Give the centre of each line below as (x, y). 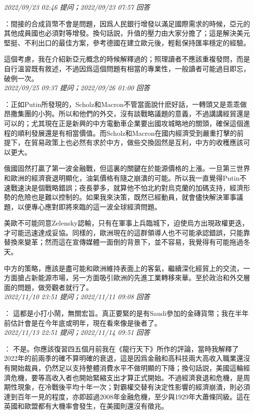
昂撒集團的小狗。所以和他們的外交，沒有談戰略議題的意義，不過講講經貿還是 (127, 114)
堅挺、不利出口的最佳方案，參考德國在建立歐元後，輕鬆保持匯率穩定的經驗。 (127, 42)
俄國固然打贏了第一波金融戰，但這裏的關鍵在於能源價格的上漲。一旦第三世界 (127, 168)
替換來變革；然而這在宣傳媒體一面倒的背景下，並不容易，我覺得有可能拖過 (124, 242)
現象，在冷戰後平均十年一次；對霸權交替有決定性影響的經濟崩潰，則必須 (134, 387)
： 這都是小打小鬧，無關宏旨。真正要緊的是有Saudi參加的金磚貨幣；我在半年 (126, 313)
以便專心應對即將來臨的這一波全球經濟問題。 (89, 206)
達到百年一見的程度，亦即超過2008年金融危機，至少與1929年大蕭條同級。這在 (127, 396)
